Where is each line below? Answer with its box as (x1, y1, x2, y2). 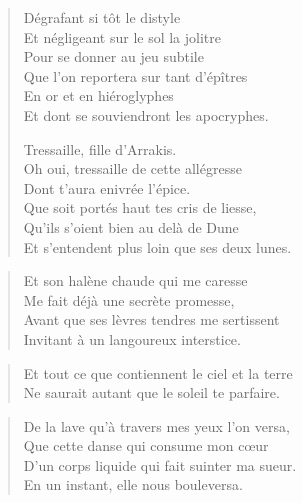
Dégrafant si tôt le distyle (23, 7, 181, 27)
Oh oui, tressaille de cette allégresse (23, 158, 242, 179)
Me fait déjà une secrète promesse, (23, 289, 235, 310)
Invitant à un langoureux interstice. (23, 328, 241, 349)
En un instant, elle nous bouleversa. (23, 474, 243, 495)
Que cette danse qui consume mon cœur (23, 435, 269, 456)
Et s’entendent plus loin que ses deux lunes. (23, 236, 292, 257)
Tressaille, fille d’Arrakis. (23, 138, 177, 159)
